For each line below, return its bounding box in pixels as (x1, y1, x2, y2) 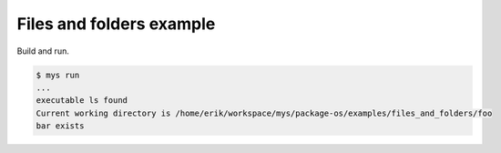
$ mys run (36, 69, 80, 80)
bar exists (36, 121, 85, 131)
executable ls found (36, 96, 128, 106)
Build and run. (16, 46, 70, 56)
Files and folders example (16, 14, 216, 34)
